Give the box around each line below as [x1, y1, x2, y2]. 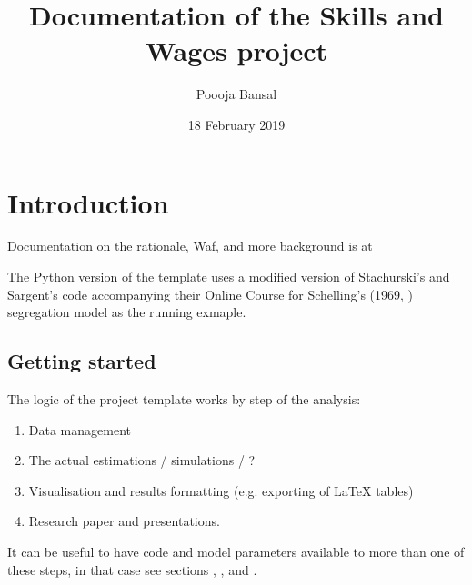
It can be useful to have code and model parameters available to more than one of [7, 541, 465, 560]
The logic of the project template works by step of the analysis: [7, 390, 361, 409]
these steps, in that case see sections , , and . [7, 560, 257, 579]
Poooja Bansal [196, 84, 277, 104]
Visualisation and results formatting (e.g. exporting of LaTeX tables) [28, 481, 414, 500]
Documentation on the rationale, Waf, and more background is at [7, 236, 373, 255]
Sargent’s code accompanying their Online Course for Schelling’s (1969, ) [7, 284, 414, 303]
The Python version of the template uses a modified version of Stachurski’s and [7, 267, 450, 286]
